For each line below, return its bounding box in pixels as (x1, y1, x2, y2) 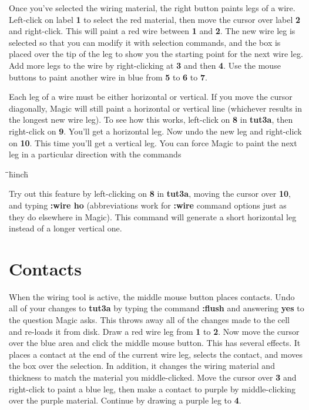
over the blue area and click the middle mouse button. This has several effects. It (9, 337, 301, 349)
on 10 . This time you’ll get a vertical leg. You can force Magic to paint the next (9, 136, 297, 149)
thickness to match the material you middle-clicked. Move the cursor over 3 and (9, 371, 297, 383)
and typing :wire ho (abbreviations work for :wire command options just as (9, 199, 287, 211)
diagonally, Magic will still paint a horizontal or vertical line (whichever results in (9, 102, 303, 114)
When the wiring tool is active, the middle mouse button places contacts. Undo (9, 290, 295, 303)
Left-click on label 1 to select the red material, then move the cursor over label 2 (9, 13, 301, 25)
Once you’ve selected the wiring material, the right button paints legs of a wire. (9, 2, 295, 14)
